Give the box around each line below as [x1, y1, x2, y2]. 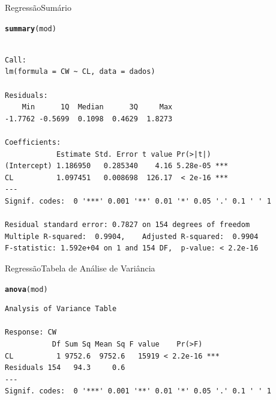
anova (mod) [5, 285, 48, 294]
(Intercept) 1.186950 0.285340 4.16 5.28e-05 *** [5, 162, 229, 171]
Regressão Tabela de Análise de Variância [5, 261, 155, 274]
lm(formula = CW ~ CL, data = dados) [5, 67, 155, 76]
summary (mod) [5, 24, 56, 33]
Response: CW [5, 328, 56, 337]
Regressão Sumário [5, 1, 71, 13]
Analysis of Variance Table [5, 305, 117, 314]
